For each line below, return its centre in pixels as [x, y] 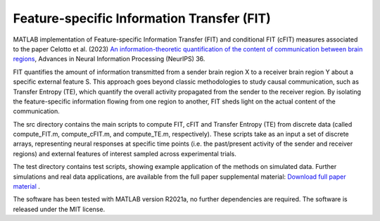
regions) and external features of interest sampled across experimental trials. [125, 153]
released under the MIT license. [59, 209]
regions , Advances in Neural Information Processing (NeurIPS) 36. [109, 59]
